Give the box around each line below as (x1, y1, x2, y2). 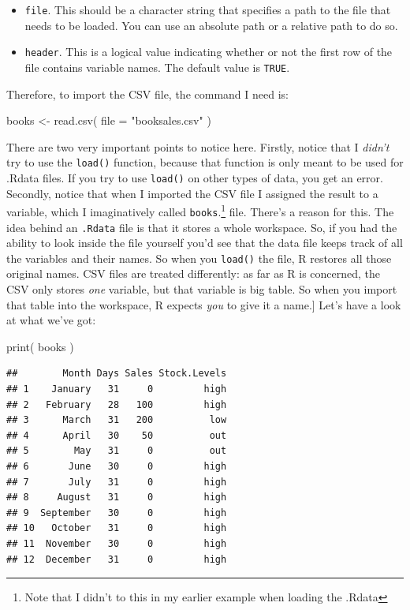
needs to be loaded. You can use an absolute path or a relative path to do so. (24, 17, 398, 33)
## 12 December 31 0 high (6, 553, 227, 565)
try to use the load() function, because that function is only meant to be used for (6, 154, 404, 170)
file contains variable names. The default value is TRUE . (24, 58, 290, 75)
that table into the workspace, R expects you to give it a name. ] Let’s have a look (6, 296, 401, 312)
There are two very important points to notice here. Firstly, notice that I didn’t (6, 138, 389, 155)
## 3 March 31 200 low (6, 414, 227, 426)
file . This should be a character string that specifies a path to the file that (24, 2, 391, 17)
